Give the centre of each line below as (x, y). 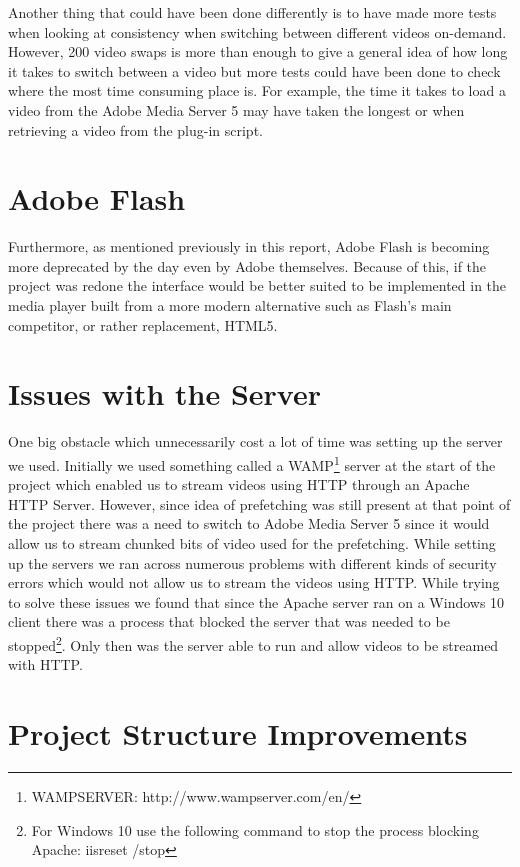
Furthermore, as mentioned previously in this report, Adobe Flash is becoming (249, 246)
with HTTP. (45, 664)
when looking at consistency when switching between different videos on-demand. (257, 31)
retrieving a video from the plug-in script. (135, 129)
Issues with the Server (164, 393)
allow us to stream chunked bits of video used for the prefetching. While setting (252, 543)
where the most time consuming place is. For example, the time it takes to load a (257, 90)
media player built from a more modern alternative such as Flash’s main (230, 305)
